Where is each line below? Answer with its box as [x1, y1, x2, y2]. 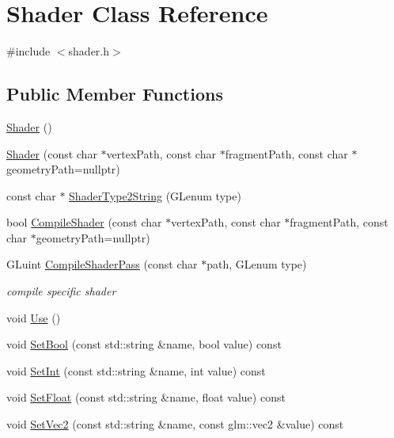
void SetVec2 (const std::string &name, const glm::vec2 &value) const [6, 416, 344, 432]
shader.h [68, 43, 110, 59]
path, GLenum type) [206, 256, 307, 272]
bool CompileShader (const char [6, 214, 162, 230]
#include [6, 43, 51, 59]
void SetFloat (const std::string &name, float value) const [6, 389, 286, 406]
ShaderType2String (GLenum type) [69, 187, 241, 204]
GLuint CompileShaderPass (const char [6, 256, 198, 272]
